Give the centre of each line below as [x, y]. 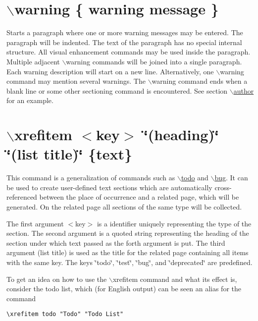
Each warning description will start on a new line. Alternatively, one [110, 71]
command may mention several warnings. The [76, 81]
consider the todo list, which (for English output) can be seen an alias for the [124, 289]
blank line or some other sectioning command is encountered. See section [117, 90]
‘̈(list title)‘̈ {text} [70, 154]
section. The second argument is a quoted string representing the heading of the [128, 233]
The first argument [35, 223]
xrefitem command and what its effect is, [175, 279]
